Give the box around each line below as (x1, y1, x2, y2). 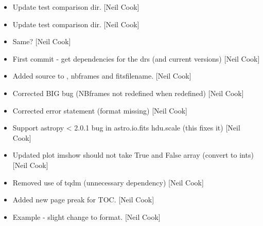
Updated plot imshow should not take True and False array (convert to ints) (12, 149, 254, 160)
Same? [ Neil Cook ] (12, 36, 71, 47)
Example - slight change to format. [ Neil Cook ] (12, 211, 161, 222)
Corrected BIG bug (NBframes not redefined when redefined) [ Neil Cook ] (12, 87, 244, 98)
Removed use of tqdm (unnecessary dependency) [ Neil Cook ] (12, 177, 204, 187)
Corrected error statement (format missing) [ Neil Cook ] (12, 105, 187, 116)
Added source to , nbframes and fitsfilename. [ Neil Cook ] (12, 70, 191, 81)
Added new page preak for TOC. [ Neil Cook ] (12, 194, 154, 205)
